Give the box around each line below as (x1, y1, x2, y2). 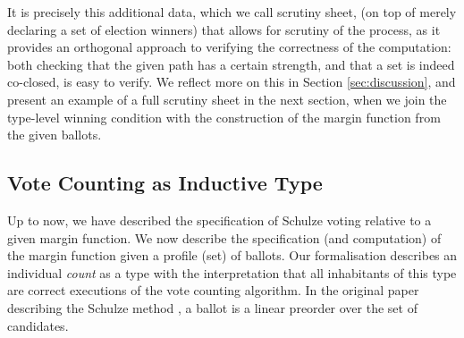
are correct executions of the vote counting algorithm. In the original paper (7, 281, 419, 300)
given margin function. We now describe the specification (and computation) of (7, 228, 442, 247)
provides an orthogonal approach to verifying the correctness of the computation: (7, 38, 451, 56)
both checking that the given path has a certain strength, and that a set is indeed (7, 55, 455, 73)
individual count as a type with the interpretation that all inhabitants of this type (7, 263, 457, 282)
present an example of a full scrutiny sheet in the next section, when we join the (7, 89, 447, 108)
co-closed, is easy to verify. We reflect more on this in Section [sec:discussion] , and (7, 72, 456, 91)
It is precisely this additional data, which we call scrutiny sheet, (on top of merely (7, 3, 457, 21)
